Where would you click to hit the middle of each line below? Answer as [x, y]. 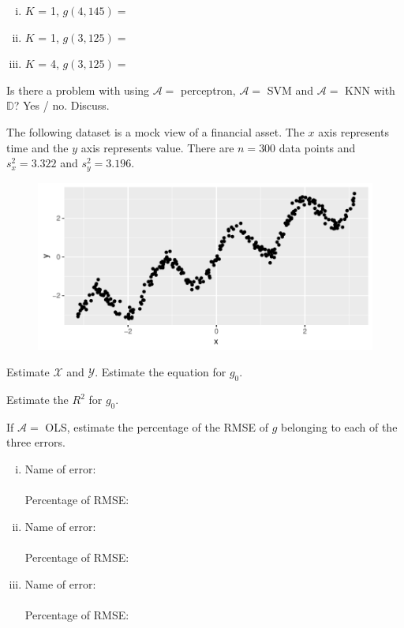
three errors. [36, 442]
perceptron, [208, 90]
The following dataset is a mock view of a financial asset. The [155, 131]
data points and [317, 147]
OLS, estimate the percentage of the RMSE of [157, 426]
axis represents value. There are [157, 147]
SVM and [290, 90]
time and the [37, 147]
